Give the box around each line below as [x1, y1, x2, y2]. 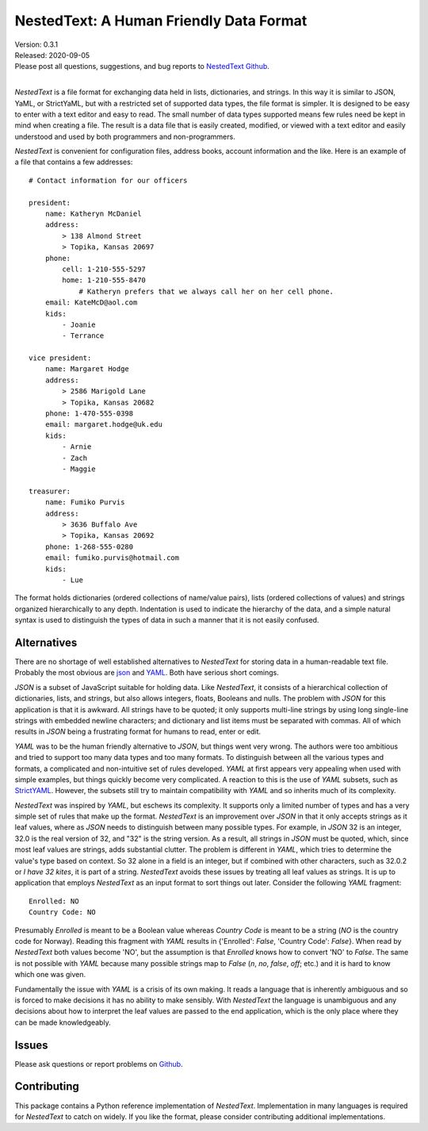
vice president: [29, 354, 92, 362]
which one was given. [14, 970, 86, 980]
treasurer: [29, 486, 71, 496]
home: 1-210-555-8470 [62, 276, 147, 285]
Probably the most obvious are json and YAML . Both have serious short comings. [14, 668, 279, 677]
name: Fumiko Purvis [44, 498, 125, 507]
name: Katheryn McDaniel [44, 209, 142, 218]
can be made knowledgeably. [14, 1018, 111, 1027]
